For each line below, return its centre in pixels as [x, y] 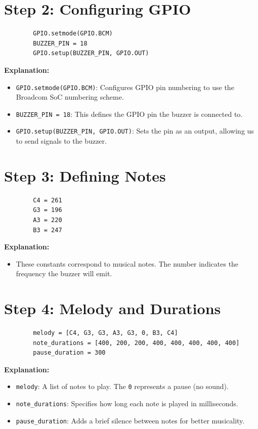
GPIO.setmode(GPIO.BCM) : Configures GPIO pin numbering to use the [125, 87]
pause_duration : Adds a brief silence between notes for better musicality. [130, 420]
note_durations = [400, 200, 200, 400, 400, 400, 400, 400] [136, 343]
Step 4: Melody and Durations [113, 308]
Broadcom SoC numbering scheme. [70, 97]
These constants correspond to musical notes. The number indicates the [127, 263]
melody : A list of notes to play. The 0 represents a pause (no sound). [122, 386]
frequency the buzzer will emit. [64, 273]
